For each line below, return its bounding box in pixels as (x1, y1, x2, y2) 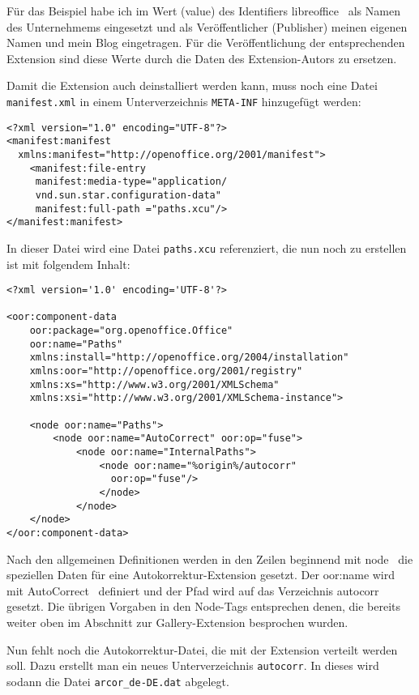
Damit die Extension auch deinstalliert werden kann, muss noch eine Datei (6, 77, 378, 94)
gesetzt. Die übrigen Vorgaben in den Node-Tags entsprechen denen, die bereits (6, 598, 400, 615)
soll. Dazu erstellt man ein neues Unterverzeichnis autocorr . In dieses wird (6, 657, 379, 674)
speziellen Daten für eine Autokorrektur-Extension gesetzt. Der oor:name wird (6, 566, 395, 583)
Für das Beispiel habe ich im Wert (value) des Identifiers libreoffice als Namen (6, 2, 400, 19)
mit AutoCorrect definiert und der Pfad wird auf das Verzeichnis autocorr (6, 582, 379, 599)
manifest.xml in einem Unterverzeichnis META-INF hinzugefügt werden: (6, 92, 361, 109)
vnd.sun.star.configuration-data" (35, 189, 221, 201)
